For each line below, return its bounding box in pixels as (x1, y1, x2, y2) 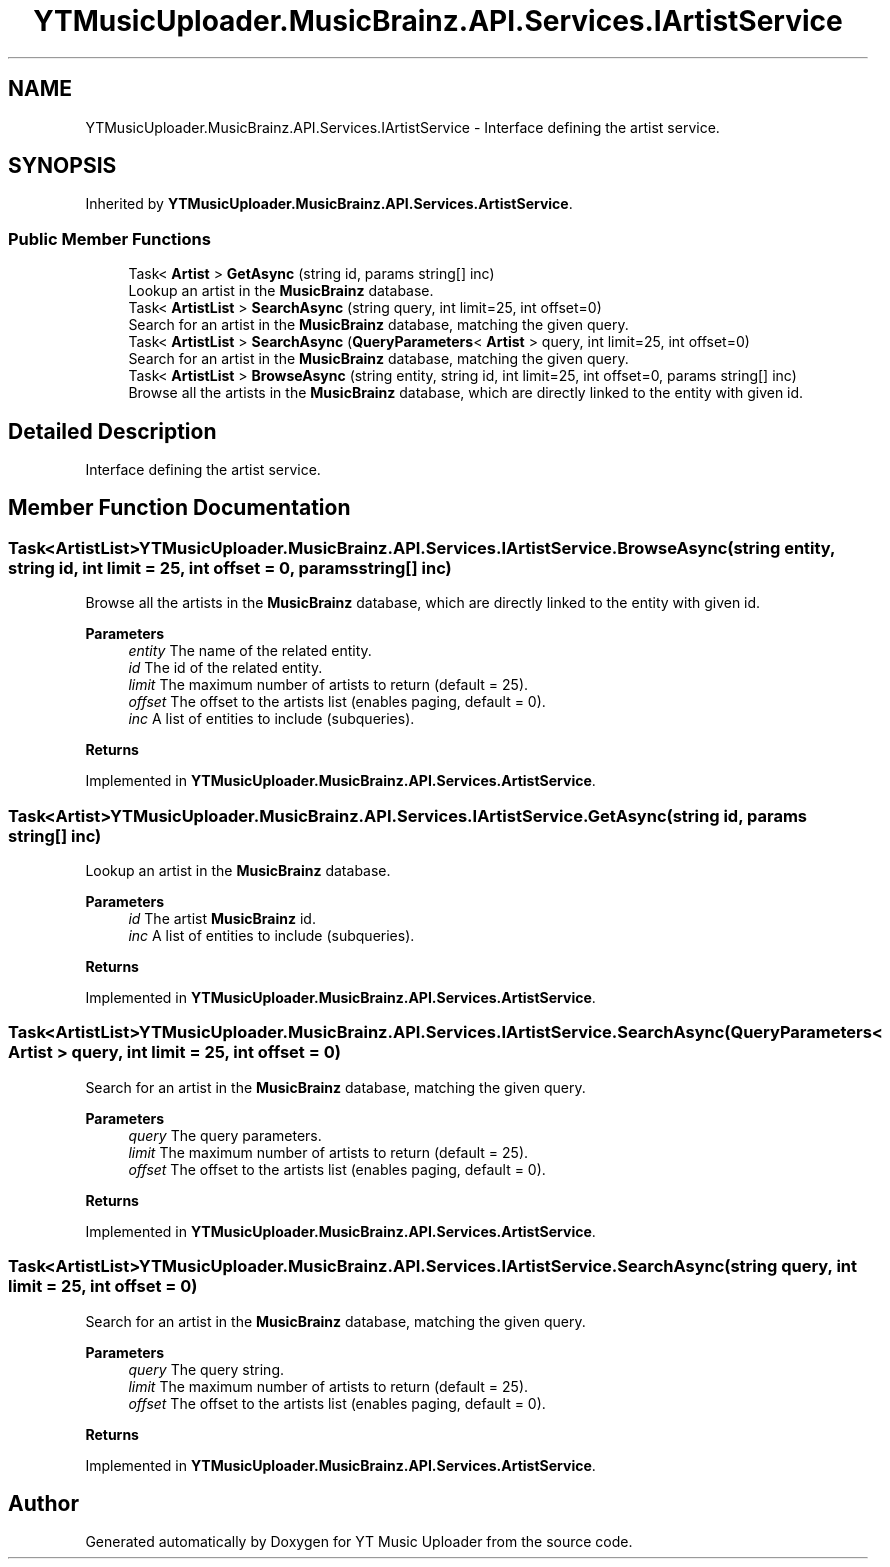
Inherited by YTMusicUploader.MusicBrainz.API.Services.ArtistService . (85, 195, 573, 213)
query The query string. (128, 1360, 285, 1378)
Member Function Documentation (8, 495, 351, 521)
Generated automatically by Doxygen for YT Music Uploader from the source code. (85, 1533, 633, 1551)
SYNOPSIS (8, 153, 117, 179)
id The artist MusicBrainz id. (128, 910, 316, 927)
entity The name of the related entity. (128, 642, 372, 660)
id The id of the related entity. (128, 659, 323, 677)
